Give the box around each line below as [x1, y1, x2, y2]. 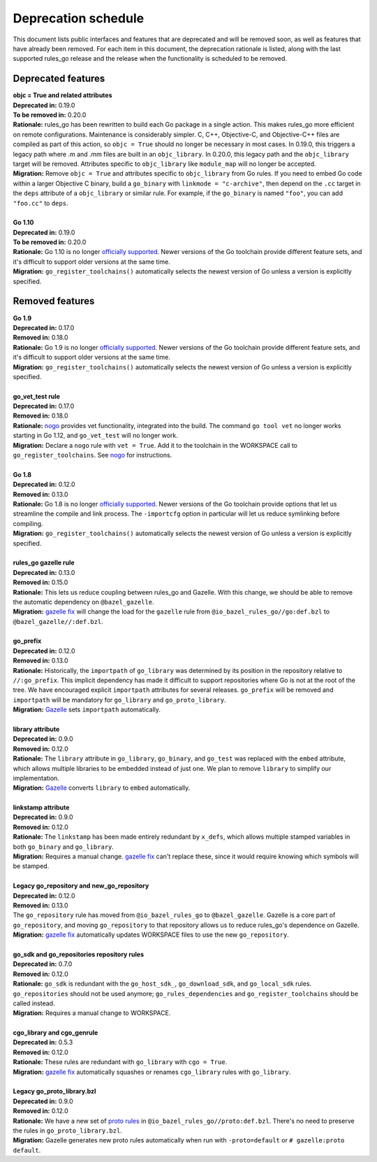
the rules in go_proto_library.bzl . [13, 1126, 122, 1135]
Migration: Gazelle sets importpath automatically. [13, 705, 161, 714]
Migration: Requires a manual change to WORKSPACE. [13, 1009, 171, 1017]
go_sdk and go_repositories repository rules [13, 950, 145, 958]
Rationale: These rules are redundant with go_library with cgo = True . [13, 1058, 228, 1066]
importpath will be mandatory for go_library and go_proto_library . [13, 695, 226, 704]
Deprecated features [13, 73, 105, 85]
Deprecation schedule [13, 10, 145, 26]
